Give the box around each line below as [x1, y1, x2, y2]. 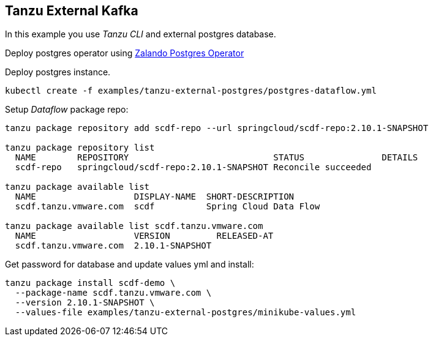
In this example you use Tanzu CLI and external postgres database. [5, 29, 276, 40]
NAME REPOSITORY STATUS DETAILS [15, 152, 418, 163]
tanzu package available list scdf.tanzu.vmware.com [5, 221, 263, 231]
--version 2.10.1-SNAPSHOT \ [15, 298, 155, 308]
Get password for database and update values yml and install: [5, 259, 254, 270]
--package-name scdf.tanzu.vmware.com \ [15, 288, 212, 298]
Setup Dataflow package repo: [5, 104, 129, 115]
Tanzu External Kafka [5, 3, 138, 18]
